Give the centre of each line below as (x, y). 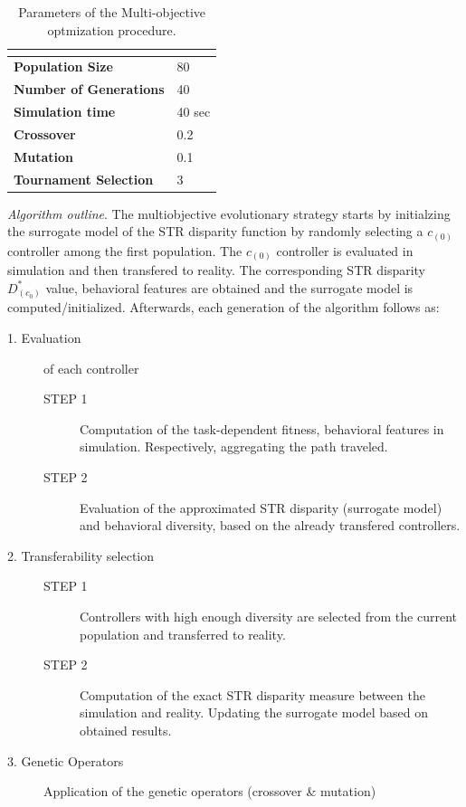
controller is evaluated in (345, 250)
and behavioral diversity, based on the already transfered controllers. (270, 525)
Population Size (63, 66)
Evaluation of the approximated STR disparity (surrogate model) (261, 507)
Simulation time (65, 112)
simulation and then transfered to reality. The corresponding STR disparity (217, 270)
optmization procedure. (112, 29)
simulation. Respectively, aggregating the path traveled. (234, 446)
